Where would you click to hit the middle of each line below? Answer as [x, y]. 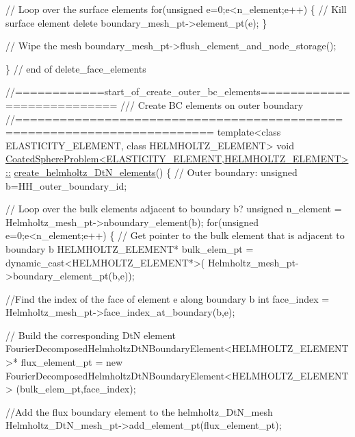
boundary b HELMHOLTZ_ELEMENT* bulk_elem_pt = [130, 248]
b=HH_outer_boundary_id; [66, 185]
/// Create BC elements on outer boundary [212, 104]
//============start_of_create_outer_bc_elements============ [178, 91]
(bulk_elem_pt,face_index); [76, 389]
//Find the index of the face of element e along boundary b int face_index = [168, 298]
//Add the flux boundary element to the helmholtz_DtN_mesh [139, 411]
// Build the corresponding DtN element [91, 335]
